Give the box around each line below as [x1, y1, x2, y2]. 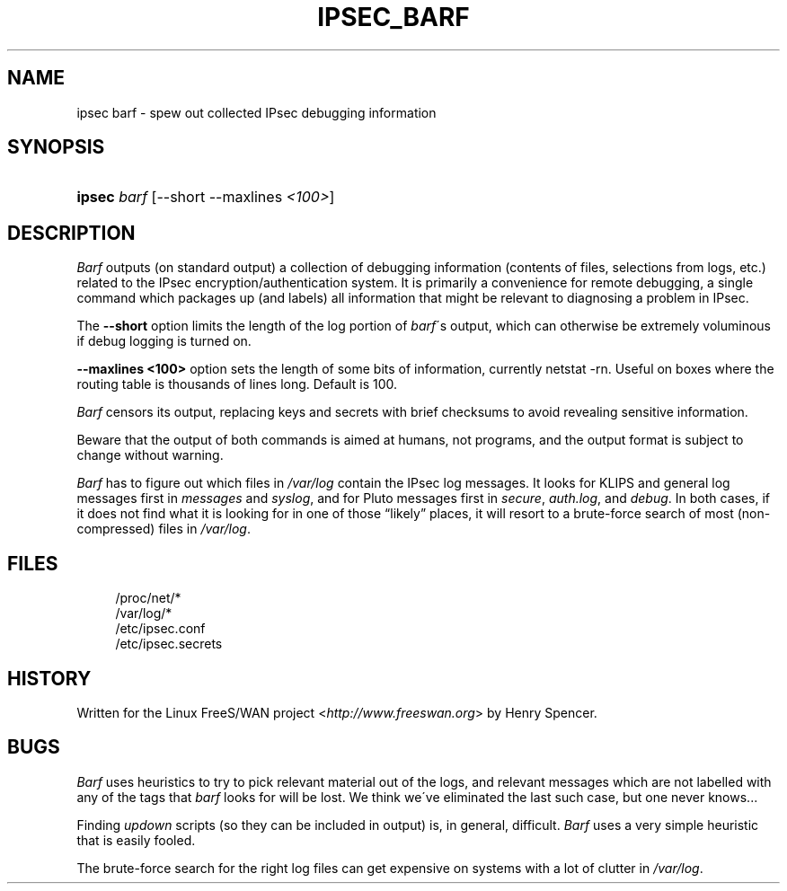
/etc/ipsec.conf [115, 621, 206, 637]
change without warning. [76, 447, 224, 463]
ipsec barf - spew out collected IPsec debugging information [76, 104, 437, 120]
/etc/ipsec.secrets [115, 636, 223, 652]
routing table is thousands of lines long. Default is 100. [76, 376, 398, 393]
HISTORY [7, 666, 92, 690]
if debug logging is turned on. [76, 333, 252, 349]
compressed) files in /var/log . [76, 521, 251, 537]
